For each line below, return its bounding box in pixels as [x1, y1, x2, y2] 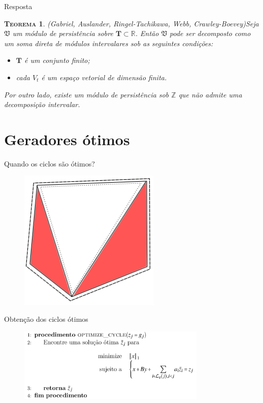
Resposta [4, 1, 32, 11]
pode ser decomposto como [170, 28, 251, 39]
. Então [135, 28, 159, 39]
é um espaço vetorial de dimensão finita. [41, 72, 167, 82]
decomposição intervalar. [4, 99, 80, 110]
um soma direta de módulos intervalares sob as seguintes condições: [4, 38, 213, 48]
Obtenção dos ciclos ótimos [4, 314, 88, 324]
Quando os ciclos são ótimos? [4, 158, 95, 169]
